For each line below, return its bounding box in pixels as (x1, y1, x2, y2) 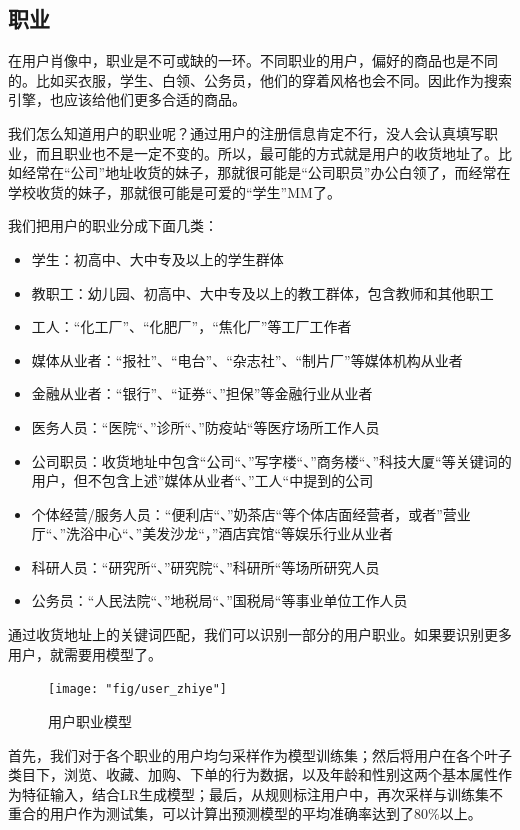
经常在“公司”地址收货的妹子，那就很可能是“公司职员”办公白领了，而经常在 (21, 162, 511, 183)
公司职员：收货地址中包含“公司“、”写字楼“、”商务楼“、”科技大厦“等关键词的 (31, 450, 512, 471)
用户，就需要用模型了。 (8, 643, 162, 664)
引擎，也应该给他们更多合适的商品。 (8, 89, 246, 110)
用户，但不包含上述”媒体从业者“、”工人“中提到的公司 (31, 470, 374, 491)
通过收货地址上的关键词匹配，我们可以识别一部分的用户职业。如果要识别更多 (8, 624, 512, 645)
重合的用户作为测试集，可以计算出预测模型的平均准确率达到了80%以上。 (8, 803, 482, 824)
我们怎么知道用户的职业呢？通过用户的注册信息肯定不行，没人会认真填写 (8, 122, 484, 143)
